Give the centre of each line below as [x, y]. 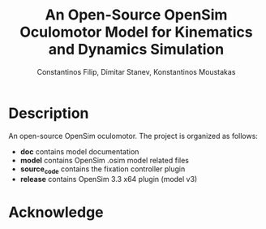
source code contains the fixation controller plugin [103, 170]
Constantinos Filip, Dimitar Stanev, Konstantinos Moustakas [136, 71]
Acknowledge [56, 212]
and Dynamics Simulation [136, 50]
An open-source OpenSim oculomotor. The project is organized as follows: [133, 136]
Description [49, 113]
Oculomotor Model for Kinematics [136, 32]
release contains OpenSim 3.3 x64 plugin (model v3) [109, 179]
